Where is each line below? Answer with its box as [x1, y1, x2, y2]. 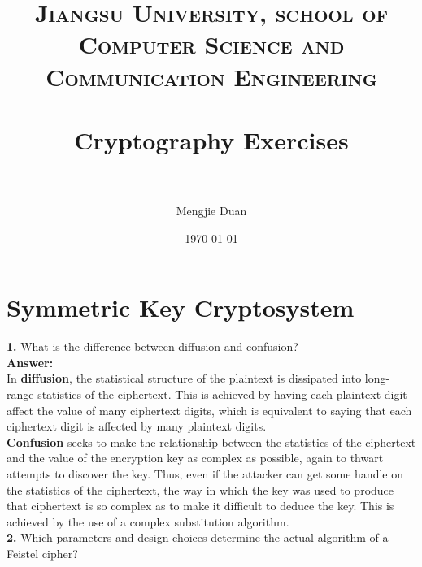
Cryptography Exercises [74, 123, 349, 156]
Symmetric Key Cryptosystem [7, 291, 355, 324]
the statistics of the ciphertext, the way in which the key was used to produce [7, 481, 394, 498]
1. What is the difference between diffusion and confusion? [7, 338, 298, 355]
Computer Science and [78, 28, 345, 61]
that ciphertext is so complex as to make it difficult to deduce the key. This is [7, 497, 394, 514]
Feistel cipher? [7, 544, 78, 561]
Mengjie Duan [176, 202, 247, 219]
